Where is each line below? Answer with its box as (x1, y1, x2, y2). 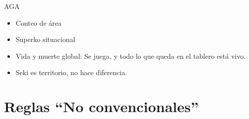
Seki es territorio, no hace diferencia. (15, 67, 127, 78)
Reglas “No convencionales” (4, 96, 199, 117)
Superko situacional (15, 34, 75, 44)
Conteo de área (15, 17, 62, 28)
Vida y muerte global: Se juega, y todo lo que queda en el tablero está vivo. (15, 50, 246, 61)
